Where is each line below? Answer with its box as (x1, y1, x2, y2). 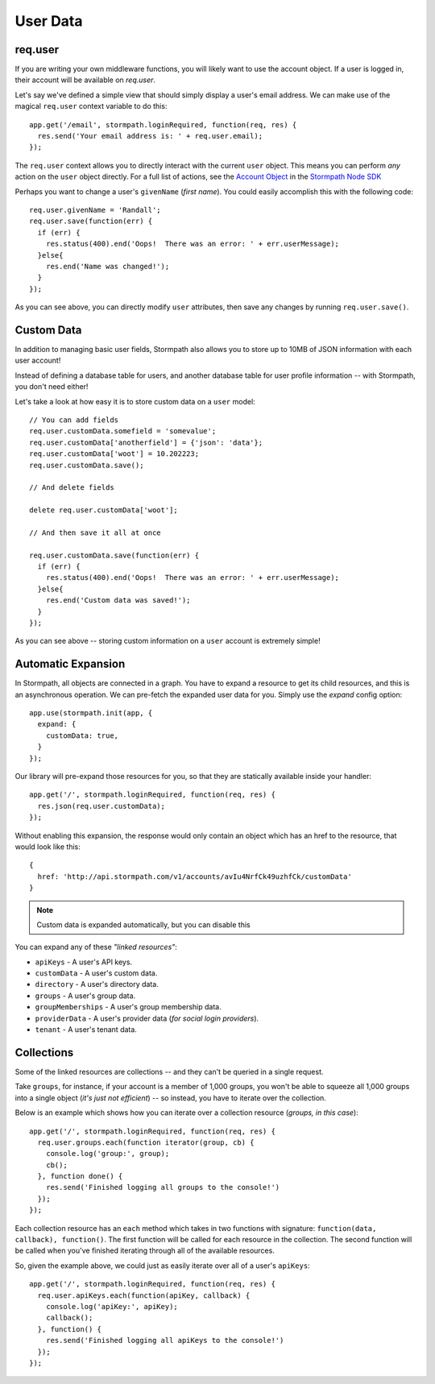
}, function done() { (37, 1172, 123, 1181)
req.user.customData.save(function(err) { (29, 550, 200, 560)
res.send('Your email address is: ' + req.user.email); (37, 131, 263, 141)
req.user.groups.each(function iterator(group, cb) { (37, 1137, 255, 1147)
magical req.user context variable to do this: (14, 102, 168, 111)
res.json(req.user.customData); (37, 802, 165, 810)
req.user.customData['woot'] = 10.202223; (29, 450, 200, 458)
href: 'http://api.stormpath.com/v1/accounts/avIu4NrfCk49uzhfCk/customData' (37, 872, 352, 881)
